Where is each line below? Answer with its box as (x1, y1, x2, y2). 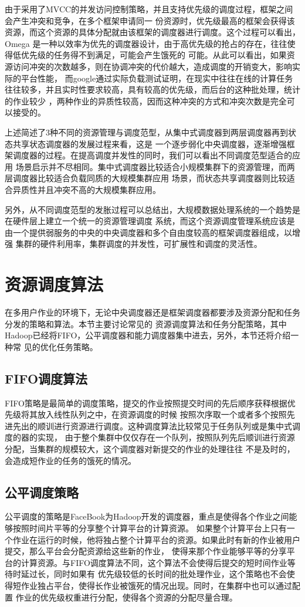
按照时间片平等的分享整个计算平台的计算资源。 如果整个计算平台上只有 (12, 521, 287, 534)
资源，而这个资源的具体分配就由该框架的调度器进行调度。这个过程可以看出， (5, 26, 300, 38)
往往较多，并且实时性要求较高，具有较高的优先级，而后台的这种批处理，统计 (5, 83, 300, 96)
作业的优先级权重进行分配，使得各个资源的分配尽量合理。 (15, 591, 238, 603)
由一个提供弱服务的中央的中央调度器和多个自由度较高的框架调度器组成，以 (5, 226, 292, 238)
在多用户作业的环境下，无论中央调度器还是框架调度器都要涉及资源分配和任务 (5, 306, 300, 318)
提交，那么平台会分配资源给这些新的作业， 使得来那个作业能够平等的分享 (5, 545, 287, 557)
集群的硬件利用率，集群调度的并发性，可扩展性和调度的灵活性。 (15, 238, 262, 250)
